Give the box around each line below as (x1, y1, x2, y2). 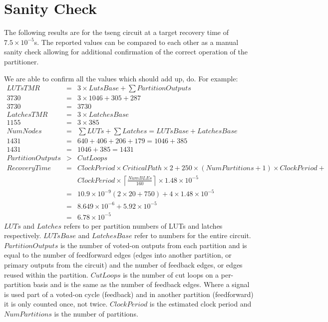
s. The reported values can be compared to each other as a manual (34, 36, 239, 47)
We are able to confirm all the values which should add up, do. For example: (4, 73, 238, 83)
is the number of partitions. (54, 308, 138, 319)
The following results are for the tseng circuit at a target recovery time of (4, 27, 229, 37)
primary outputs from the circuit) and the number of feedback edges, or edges (4, 259, 243, 270)
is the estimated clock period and (149, 299, 252, 309)
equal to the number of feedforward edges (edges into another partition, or (4, 250, 232, 260)
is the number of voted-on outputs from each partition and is (60, 240, 247, 250)
